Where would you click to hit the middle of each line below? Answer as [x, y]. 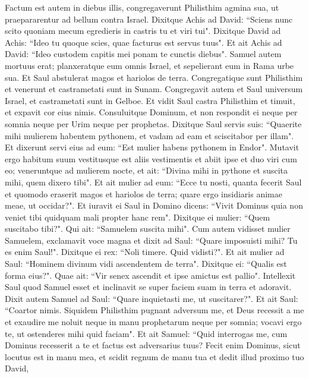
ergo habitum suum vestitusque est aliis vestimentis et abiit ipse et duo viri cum [151, 158]
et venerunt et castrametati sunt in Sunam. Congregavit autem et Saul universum [154, 89]
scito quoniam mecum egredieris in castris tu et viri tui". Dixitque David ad [143, 31]
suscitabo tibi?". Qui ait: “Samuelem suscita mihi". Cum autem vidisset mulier [148, 229]
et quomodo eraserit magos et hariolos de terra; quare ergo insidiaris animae [144, 193]
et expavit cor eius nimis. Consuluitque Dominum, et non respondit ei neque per [151, 112]
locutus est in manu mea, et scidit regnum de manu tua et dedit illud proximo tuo [154, 356]
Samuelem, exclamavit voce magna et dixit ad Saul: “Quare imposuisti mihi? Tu [151, 240]
